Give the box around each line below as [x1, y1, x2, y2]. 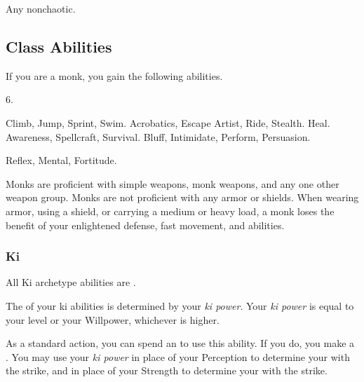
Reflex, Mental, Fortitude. [6, 153, 117, 168]
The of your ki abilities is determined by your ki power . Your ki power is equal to [6, 298, 354, 313]
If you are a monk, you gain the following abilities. [6, 68, 223, 83]
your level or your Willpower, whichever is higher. [6, 312, 220, 327]
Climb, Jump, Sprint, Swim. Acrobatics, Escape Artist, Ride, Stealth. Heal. [6, 115, 330, 130]
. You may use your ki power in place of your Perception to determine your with [6, 349, 350, 364]
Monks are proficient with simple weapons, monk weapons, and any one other [6, 176, 339, 191]
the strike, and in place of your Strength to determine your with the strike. [6, 363, 328, 378]
